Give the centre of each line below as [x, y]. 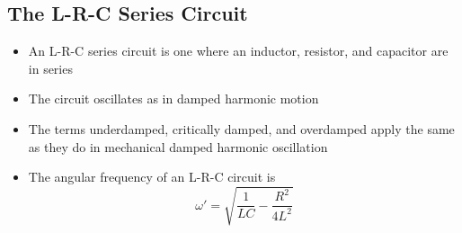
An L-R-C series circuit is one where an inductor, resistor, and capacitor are [238, 51]
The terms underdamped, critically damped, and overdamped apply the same [241, 128]
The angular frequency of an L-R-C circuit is [152, 177]
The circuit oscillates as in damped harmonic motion [173, 99]
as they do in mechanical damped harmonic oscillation [178, 146]
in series [50, 68]
